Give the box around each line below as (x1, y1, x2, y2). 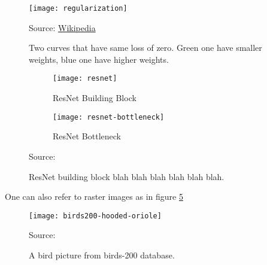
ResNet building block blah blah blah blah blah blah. (29, 170, 224, 182)
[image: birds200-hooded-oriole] (29, 211, 162, 220)
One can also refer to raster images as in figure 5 (5, 190, 183, 203)
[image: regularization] (29, 4, 128, 13)
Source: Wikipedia (29, 21, 96, 33)
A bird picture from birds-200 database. (29, 248, 175, 261)
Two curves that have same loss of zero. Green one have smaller (29, 41, 262, 54)
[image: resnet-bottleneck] (53, 112, 165, 121)
